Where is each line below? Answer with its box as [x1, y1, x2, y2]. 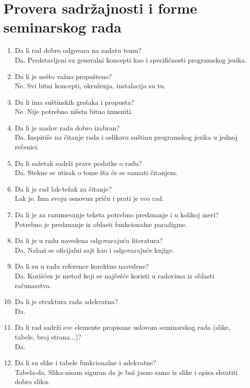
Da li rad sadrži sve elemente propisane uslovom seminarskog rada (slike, [15, 322, 231, 332]
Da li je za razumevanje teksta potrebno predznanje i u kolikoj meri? [15, 210, 219, 220]
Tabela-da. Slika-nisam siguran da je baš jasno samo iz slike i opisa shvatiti [15, 367, 238, 377]
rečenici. [15, 142, 39, 152]
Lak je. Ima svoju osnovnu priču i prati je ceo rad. [15, 193, 164, 203]
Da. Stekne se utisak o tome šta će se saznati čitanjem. [15, 167, 178, 178]
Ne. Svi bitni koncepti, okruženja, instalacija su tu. [15, 81, 166, 91]
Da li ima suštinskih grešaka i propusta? [15, 97, 134, 107]
